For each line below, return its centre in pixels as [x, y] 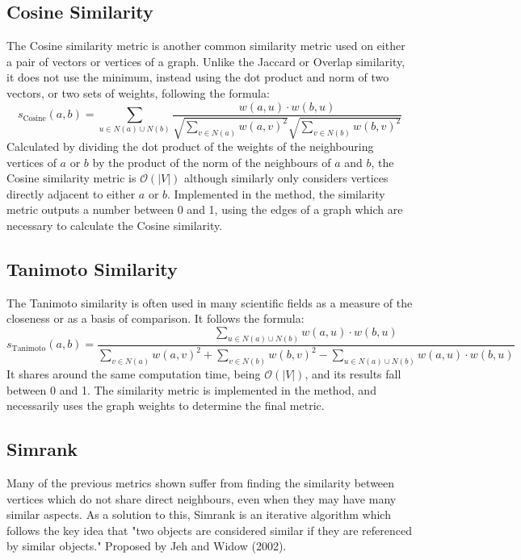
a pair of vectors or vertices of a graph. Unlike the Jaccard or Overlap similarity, [206, 61]
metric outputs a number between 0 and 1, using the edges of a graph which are [205, 209]
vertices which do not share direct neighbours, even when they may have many [202, 498]
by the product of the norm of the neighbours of [212, 162]
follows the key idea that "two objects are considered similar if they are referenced [209, 530]
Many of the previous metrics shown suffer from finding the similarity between [201, 483]
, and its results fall [353, 374]
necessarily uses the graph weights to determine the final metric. [166, 405]
